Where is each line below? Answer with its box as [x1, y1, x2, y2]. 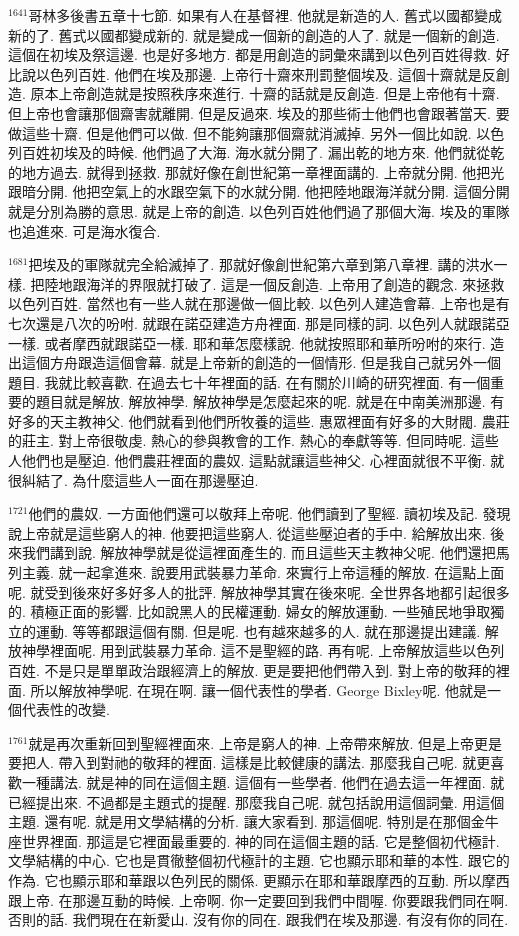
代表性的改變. [21, 699, 110, 720]
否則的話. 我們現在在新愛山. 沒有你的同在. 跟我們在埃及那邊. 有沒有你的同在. [8, 909, 509, 930]
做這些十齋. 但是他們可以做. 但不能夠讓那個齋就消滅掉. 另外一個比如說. [8, 122, 472, 143]
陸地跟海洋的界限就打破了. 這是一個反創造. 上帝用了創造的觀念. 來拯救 [44, 273, 505, 294]
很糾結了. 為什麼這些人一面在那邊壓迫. [8, 469, 259, 490]
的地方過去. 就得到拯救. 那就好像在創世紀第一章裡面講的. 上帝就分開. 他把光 [8, 161, 505, 182]
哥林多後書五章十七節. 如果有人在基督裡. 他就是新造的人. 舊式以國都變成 [28, 5, 503, 25]
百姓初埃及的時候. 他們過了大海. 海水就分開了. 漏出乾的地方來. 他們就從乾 [21, 142, 505, 163]
